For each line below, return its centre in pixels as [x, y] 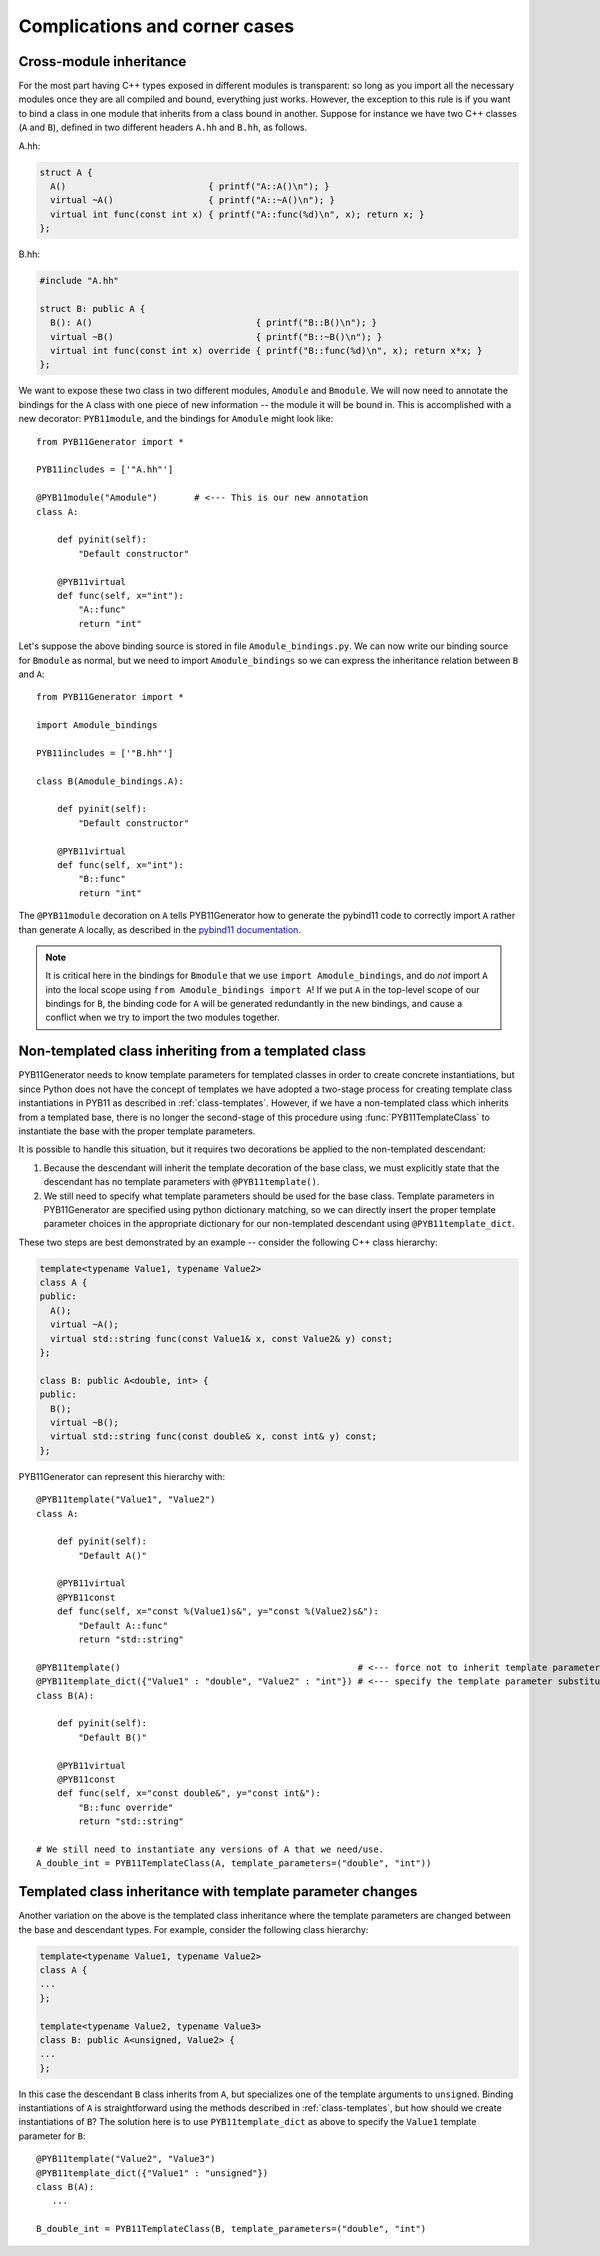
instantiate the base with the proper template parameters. [137, 1131]
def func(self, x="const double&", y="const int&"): [189, 1793]
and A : [31, 674]
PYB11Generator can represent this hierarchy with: [121, 1476]
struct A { [66, 172]
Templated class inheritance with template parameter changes [218, 1891]
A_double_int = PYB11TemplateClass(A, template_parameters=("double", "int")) [234, 1863]
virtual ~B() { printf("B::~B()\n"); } [216, 336]
